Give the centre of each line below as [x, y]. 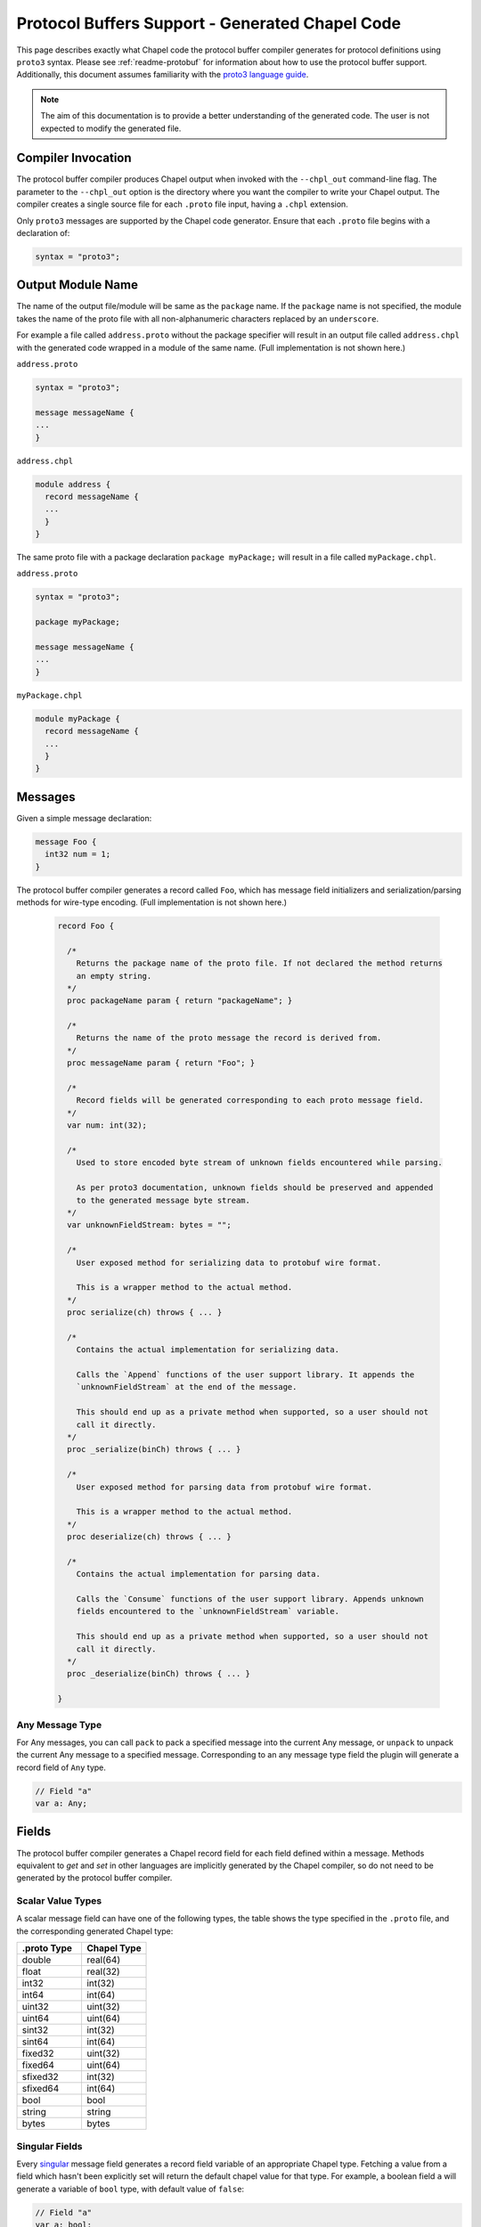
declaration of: [43, 232]
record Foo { [86, 926]
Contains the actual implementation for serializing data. [208, 1350]
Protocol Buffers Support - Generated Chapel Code [208, 23]
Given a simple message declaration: [84, 818]
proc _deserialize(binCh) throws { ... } [159, 1674]
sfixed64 [41, 2089]
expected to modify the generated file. [111, 128]
